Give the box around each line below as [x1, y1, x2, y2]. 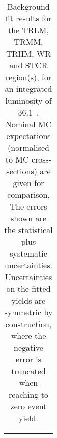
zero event [10, 400, 47, 412]
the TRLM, [8, 24, 49, 36]
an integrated [5, 83, 52, 95]
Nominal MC [5, 118, 52, 130]
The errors [10, 200, 47, 212]
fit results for [5, 12, 52, 24]
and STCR [9, 59, 48, 71]
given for [13, 177, 44, 189]
